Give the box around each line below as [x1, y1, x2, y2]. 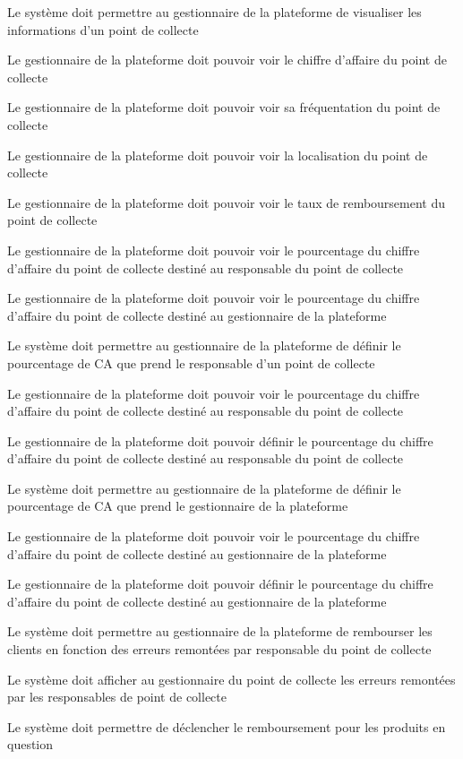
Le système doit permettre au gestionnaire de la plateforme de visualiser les [7, 3, 422, 21]
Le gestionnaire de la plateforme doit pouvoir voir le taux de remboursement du [7, 193, 446, 211]
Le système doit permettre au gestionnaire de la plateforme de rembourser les [7, 622, 433, 641]
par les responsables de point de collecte [7, 687, 227, 706]
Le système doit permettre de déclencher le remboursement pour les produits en [7, 717, 446, 736]
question [7, 735, 54, 754]
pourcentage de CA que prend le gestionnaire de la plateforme [7, 496, 348, 515]
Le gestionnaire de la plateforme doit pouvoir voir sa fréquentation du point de [7, 98, 441, 116]
